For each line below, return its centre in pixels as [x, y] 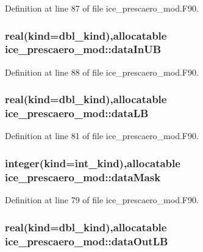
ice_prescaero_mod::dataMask [83, 177]
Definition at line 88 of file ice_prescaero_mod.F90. [102, 72]
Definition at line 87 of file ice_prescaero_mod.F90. [102, 8]
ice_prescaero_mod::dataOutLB [87, 241]
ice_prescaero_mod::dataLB [77, 113]
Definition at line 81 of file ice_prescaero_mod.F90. [102, 136]
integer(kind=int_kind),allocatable [93, 163]
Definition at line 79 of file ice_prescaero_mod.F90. [102, 200]
